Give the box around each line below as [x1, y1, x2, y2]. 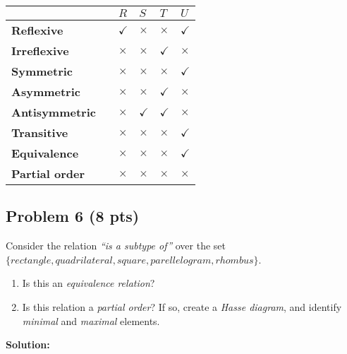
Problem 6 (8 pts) [6, 205, 140, 227]
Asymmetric [11, 83, 80, 100]
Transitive [11, 124, 68, 141]
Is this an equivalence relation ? [22, 276, 155, 290]
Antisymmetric [11, 104, 96, 120]
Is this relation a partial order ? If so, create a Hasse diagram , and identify [22, 299, 342, 314]
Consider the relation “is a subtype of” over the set [6, 238, 226, 253]
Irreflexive [11, 42, 69, 59]
